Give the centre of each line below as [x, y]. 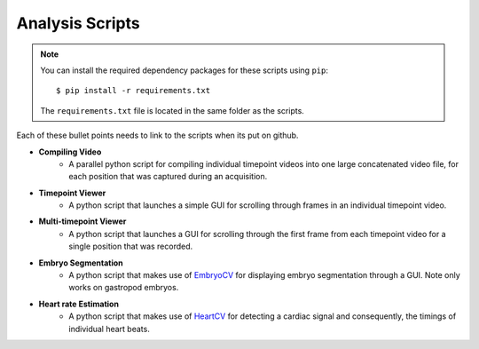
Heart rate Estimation [79, 304]
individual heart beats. [109, 329]
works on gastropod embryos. [124, 288]
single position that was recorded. [131, 246]
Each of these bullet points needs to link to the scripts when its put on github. [157, 135]
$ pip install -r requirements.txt [133, 91]
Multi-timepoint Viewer [82, 221]
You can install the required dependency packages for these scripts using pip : [184, 70]
